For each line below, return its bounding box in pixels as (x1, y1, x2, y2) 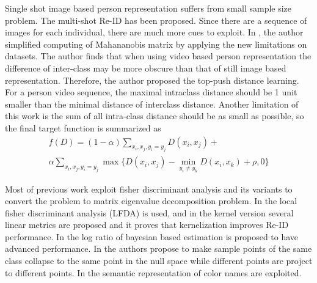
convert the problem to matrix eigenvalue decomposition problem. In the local (5, 194, 297, 207)
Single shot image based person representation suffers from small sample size (5, 2, 292, 14)
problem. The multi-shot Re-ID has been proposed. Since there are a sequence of (5, 13, 307, 26)
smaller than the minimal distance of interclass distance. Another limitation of (5, 97, 299, 110)
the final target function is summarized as (5, 121, 161, 134)
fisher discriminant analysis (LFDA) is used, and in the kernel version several (5, 206, 294, 219)
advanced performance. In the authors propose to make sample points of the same (5, 242, 312, 255)
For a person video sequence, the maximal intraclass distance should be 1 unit (5, 86, 297, 98)
